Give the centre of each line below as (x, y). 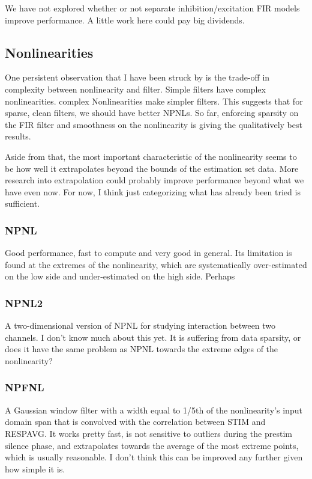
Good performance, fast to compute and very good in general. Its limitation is (148, 253)
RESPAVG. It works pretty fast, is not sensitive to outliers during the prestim (148, 433)
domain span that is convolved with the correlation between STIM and (135, 422)
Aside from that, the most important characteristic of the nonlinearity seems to (151, 156)
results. (18, 136)
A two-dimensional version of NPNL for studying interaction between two (140, 325)
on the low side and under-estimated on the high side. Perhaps (120, 276)
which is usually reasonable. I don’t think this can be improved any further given (154, 457)
